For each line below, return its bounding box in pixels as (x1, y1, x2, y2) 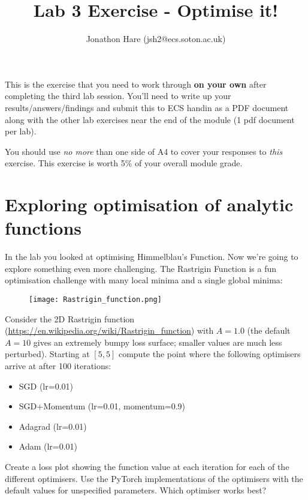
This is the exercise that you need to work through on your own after (5, 77, 267, 90)
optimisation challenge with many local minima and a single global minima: (5, 274, 283, 286)
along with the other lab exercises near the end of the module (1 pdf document (5, 113, 295, 125)
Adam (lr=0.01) (19, 440, 78, 453)
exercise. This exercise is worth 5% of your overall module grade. (5, 157, 243, 169)
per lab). (5, 125, 37, 137)
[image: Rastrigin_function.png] (29, 295, 162, 304)
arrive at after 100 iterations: (5, 360, 111, 372)
